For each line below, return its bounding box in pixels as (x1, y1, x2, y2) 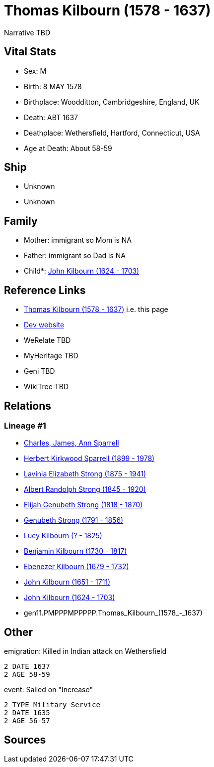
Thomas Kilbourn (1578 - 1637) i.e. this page (24, 305, 168, 314)
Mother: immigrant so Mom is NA (24, 236, 132, 245)
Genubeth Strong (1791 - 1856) (24, 516, 124, 525)
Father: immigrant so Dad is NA (24, 251, 126, 260)
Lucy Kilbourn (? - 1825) (24, 531, 102, 540)
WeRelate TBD (24, 336, 71, 345)
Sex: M (24, 66, 47, 75)
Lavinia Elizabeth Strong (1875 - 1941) (24, 469, 146, 478)
